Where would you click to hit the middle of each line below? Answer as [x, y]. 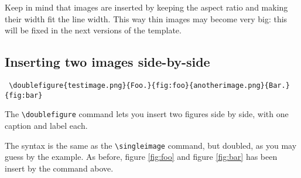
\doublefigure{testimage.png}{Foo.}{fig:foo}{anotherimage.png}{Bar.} [149, 85]
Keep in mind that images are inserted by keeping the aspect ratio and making [146, 7]
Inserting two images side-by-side [107, 62]
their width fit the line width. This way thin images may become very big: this [146, 18]
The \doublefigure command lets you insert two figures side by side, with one [147, 114]
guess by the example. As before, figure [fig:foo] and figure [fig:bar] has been [141, 157]
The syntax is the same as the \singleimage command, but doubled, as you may [151, 145]
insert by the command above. [59, 168]
